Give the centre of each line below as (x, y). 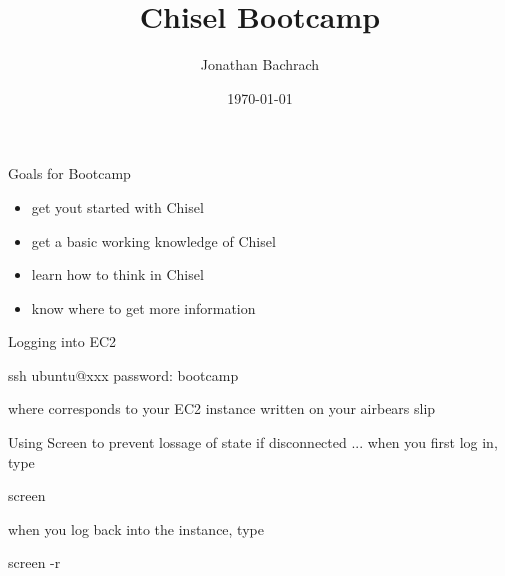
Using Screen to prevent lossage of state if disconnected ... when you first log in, (253, 442)
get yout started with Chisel (117, 206)
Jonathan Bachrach (260, 64)
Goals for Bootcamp (69, 173)
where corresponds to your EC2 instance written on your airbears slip (222, 408)
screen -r (34, 562)
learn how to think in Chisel (117, 274)
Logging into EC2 (62, 341)
